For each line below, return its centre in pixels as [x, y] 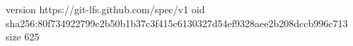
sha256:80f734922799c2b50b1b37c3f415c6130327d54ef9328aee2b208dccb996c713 [177, 23]
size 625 [23, 37]
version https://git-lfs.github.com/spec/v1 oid [105, 9]
